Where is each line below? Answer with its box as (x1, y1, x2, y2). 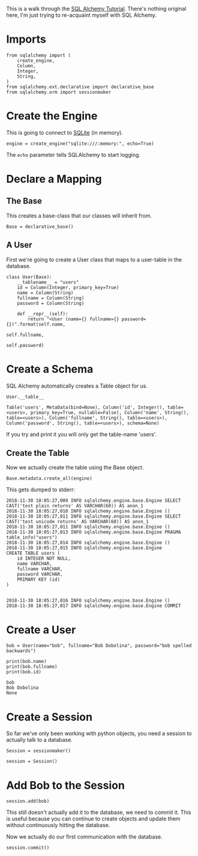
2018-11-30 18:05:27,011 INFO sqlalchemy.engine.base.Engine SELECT (6, 513, 181, 519)
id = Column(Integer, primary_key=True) (17, 284, 119, 290)
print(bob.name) (6, 658, 47, 665)
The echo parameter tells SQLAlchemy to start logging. (6, 151, 141, 158)
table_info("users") (6, 534, 58, 540)
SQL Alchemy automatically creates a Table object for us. (6, 382, 148, 390)
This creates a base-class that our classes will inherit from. (6, 212, 152, 219)
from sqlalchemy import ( (6, 52, 71, 58)
